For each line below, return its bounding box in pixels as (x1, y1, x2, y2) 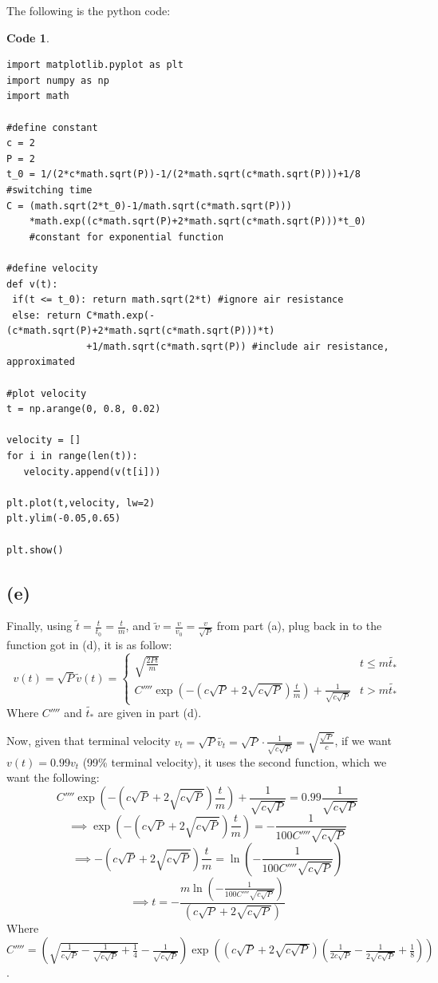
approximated (6, 356, 75, 368)
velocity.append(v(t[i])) (23, 466, 161, 478)
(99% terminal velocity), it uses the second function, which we (82, 753, 387, 770)
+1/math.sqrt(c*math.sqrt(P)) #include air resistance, (86, 340, 389, 352)
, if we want (334, 732, 392, 749)
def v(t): (6, 278, 58, 290)
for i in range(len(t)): (6, 450, 138, 462)
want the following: (6, 769, 100, 786)
